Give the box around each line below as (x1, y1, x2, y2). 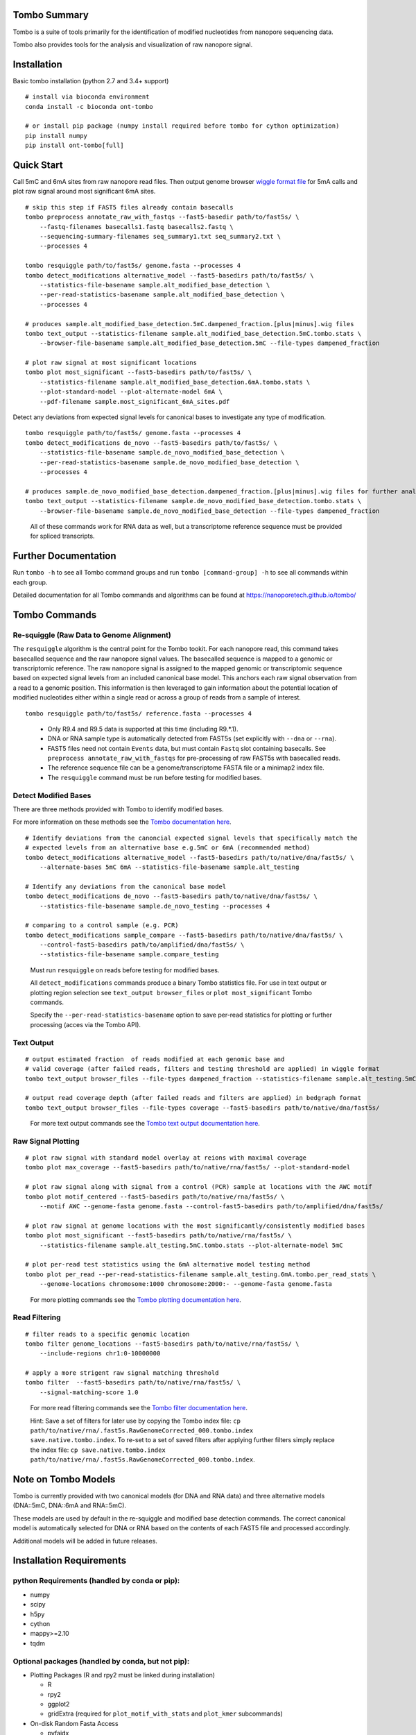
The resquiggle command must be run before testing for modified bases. (47, 773, 262, 781)
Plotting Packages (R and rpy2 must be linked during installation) (30, 1670, 215, 1679)
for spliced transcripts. (30, 532, 95, 541)
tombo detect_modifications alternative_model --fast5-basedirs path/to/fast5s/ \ (25, 271, 314, 279)
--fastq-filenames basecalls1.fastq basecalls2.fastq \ (39, 223, 234, 230)
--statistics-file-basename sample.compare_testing (39, 951, 219, 958)
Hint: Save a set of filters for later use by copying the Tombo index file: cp (30, 1416, 241, 1425)
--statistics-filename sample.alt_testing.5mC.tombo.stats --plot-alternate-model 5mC (39, 1241, 343, 1249)
